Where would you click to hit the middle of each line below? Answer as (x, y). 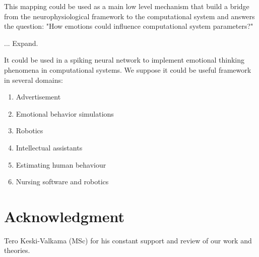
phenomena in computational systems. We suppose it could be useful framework (128, 69)
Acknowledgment (64, 216)
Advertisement (38, 97)
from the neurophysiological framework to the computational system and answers (129, 16)
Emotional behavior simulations (65, 113)
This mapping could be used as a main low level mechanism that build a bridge (127, 6)
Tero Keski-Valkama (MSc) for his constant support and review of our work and (128, 240)
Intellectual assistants (49, 147)
